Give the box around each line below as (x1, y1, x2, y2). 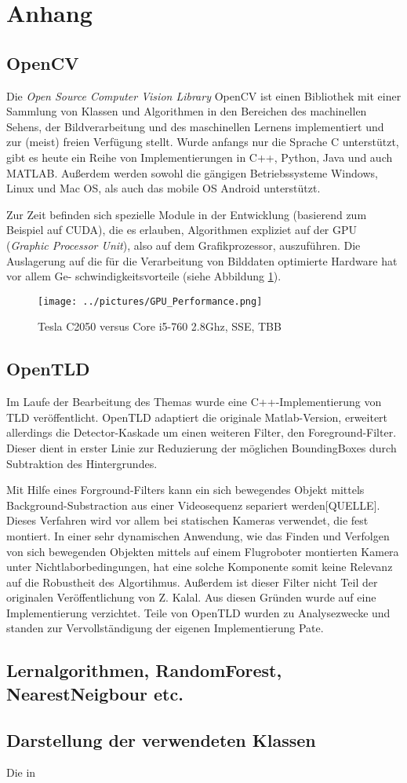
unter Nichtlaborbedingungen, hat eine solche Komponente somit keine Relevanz (6, 558, 393, 575)
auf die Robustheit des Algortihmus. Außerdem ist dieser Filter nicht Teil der (6, 573, 378, 590)
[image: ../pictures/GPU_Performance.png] (38, 295, 263, 307)
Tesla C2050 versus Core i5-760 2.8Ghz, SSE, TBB (38, 318, 282, 335)
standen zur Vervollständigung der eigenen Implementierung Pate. (6, 620, 324, 636)
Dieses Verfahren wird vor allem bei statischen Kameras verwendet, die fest (6, 512, 369, 529)
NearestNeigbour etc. (6, 681, 184, 705)
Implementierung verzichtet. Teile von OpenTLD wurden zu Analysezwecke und (6, 604, 391, 620)
